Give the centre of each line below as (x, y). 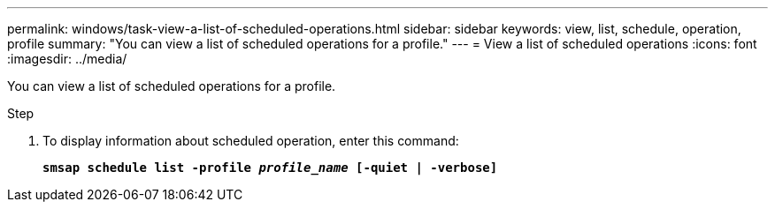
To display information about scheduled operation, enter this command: (251, 141)
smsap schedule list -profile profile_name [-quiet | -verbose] (270, 168)
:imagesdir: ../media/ (67, 59)
